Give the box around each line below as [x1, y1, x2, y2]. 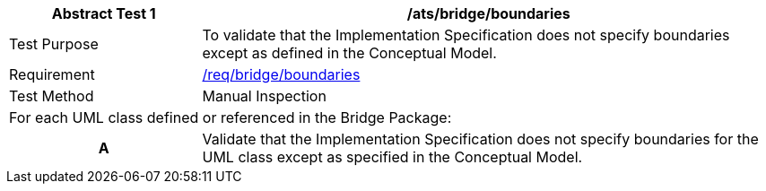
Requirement [9, 65, 95, 83]
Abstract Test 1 [51, 4, 156, 22]
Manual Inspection [202, 87, 326, 105]
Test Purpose [9, 35, 99, 53]
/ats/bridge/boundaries [406, 4, 570, 22]
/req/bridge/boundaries [202, 65, 361, 83]
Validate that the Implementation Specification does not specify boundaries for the [202, 130, 759, 148]
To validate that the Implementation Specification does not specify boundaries [202, 26, 730, 44]
